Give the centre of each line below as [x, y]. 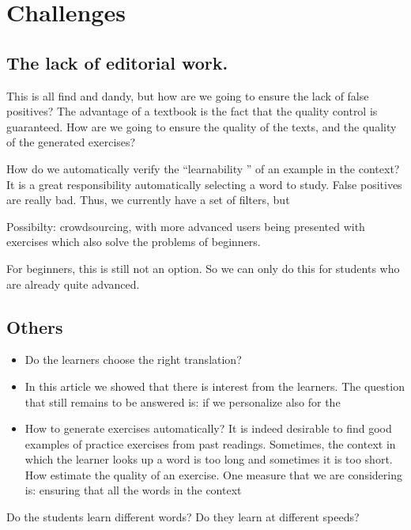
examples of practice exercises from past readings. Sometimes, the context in [210, 443]
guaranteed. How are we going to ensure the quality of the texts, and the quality [202, 126]
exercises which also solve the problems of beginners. [134, 242]
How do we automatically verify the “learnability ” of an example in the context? [203, 168]
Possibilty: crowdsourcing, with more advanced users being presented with [186, 226]
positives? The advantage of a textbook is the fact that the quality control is [192, 111]
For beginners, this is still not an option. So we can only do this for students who [203, 268]
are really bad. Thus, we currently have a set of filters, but [148, 200]
